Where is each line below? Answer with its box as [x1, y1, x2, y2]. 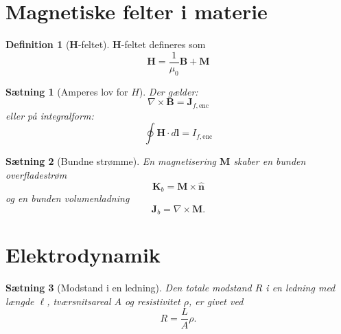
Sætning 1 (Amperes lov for [5, 84, 128, 98]
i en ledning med [266, 280, 336, 295]
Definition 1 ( [5, 37, 70, 52]
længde [5, 293, 34, 308]
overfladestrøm [5, 167, 67, 181]
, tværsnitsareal [47, 293, 111, 308]
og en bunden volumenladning [5, 191, 130, 205]
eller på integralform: [5, 108, 94, 122]
